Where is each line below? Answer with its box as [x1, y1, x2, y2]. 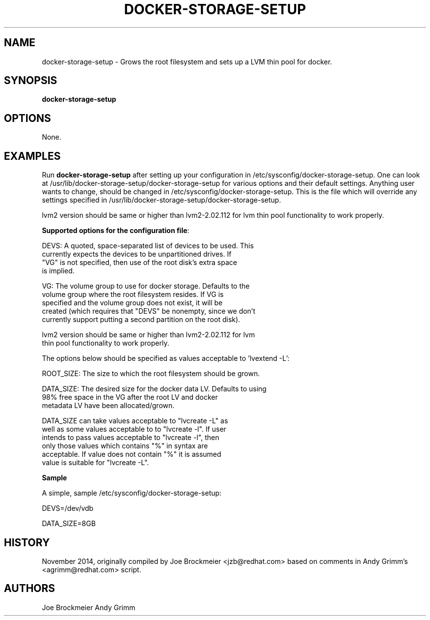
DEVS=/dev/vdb [42, 504, 94, 513]
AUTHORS [4, 582, 55, 595]
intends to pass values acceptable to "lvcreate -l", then [42, 433, 219, 442]
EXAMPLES [4, 149, 61, 162]
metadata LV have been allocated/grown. [42, 401, 175, 410]
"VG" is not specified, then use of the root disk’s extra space [42, 258, 237, 267]
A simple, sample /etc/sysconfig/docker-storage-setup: [42, 489, 222, 498]
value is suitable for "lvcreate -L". [42, 458, 149, 467]
